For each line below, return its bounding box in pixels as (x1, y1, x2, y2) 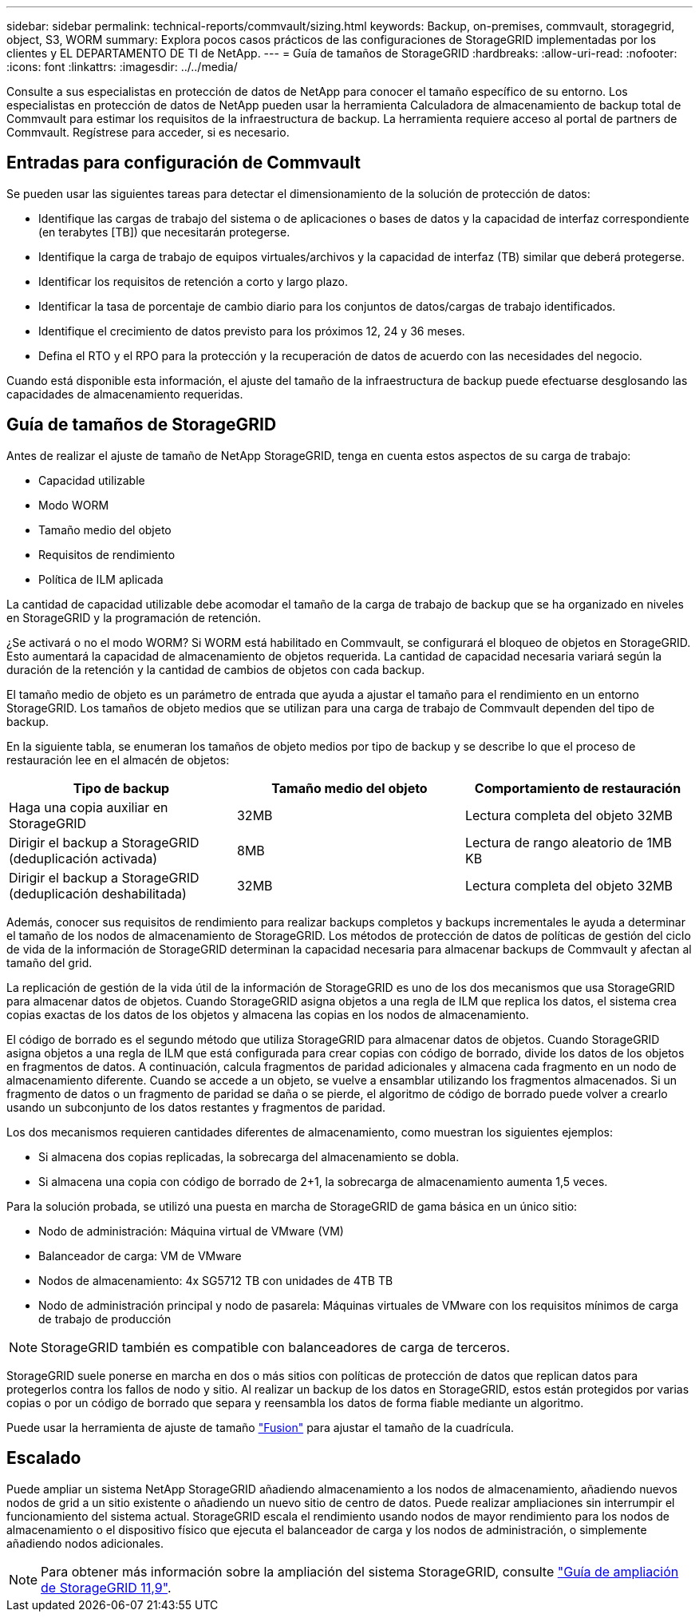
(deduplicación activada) (9, 850, 158, 867)
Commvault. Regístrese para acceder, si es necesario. (6, 125, 290, 139)
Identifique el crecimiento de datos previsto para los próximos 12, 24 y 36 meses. (38, 323, 465, 338)
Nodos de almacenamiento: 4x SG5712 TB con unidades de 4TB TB (38, 1273, 393, 1287)
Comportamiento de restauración (474, 779, 681, 796)
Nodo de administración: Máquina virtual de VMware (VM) (38, 1223, 344, 1238)
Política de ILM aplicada (38, 572, 164, 586)
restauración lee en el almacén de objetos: (6, 752, 230, 767)
